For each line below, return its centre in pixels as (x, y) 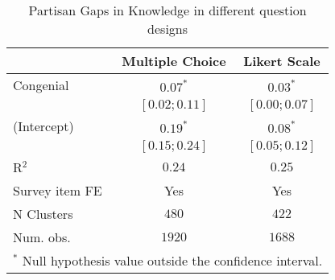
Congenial (41, 85)
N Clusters (43, 214)
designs (168, 29)
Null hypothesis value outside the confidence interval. (172, 260)
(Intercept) (43, 126)
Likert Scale (282, 61)
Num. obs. (42, 237)
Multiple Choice (174, 61)
